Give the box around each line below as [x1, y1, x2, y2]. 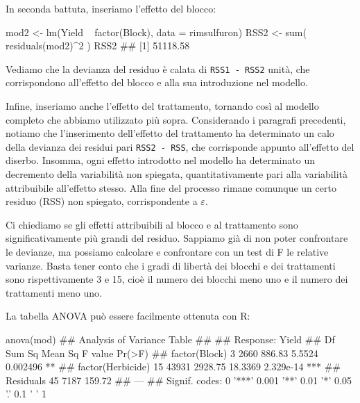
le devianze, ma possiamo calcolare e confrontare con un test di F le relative [6, 245, 329, 259]
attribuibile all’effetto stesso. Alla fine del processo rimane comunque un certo [6, 180, 336, 195]
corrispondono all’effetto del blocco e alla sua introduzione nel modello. [6, 75, 308, 90]
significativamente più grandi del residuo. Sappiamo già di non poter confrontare [6, 231, 348, 245]
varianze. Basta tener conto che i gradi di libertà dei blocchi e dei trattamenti [6, 258, 336, 272]
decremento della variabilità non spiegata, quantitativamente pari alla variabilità [6, 167, 348, 181]
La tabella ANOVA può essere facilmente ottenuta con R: [6, 309, 250, 323]
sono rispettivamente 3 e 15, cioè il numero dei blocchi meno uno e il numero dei [6, 272, 348, 286]
